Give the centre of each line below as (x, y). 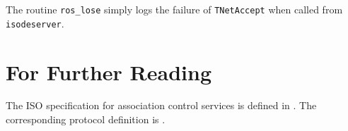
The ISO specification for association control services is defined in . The (161, 105)
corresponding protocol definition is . (86, 119)
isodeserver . (35, 23)
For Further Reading (109, 71)
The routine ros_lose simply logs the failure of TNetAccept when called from (174, 9)
